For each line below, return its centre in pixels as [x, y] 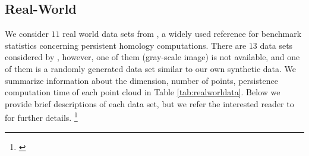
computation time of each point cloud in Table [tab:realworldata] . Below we [143, 92]
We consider [27, 34]
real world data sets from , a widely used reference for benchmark [182, 34]
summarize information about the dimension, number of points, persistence [141, 80]
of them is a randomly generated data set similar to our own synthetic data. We [151, 68]
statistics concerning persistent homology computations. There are [126, 45]
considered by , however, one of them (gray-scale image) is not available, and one [152, 57]
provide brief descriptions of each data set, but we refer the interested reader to [149, 103]
